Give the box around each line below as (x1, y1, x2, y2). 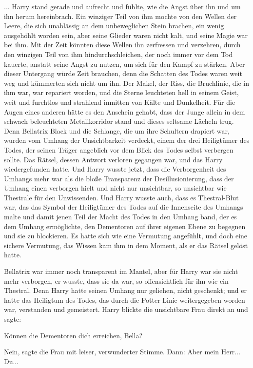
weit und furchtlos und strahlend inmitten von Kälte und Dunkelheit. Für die (4, 97, 235, 107)
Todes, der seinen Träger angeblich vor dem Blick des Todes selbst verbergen (4, 144, 234, 155)
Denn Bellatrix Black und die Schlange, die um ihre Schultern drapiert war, (4, 125, 230, 136)
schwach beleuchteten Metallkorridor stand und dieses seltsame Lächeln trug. (4, 116, 234, 126)
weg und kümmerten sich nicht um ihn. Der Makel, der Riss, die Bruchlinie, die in (4, 77, 250, 88)
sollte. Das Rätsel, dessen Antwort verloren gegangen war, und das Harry (4, 154, 223, 164)
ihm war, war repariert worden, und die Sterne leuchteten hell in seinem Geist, (4, 87, 239, 97)
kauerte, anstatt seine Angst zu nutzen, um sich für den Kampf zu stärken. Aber (4, 58, 245, 69)
